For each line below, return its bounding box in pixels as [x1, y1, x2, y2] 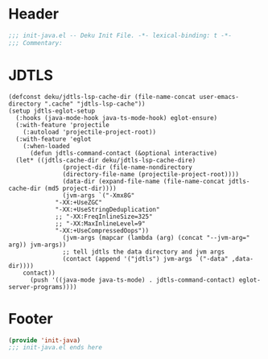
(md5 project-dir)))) [43, 184, 117, 192]
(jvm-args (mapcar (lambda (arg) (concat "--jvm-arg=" [62, 233, 250, 241]
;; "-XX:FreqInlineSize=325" [55, 213, 153, 221]
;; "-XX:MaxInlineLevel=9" [55, 219, 146, 228]
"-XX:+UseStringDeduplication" [55, 205, 160, 213]
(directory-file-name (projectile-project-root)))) [62, 170, 240, 178]
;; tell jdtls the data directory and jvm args [62, 247, 225, 256]
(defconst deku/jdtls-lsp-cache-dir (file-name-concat [8, 93, 196, 101]
